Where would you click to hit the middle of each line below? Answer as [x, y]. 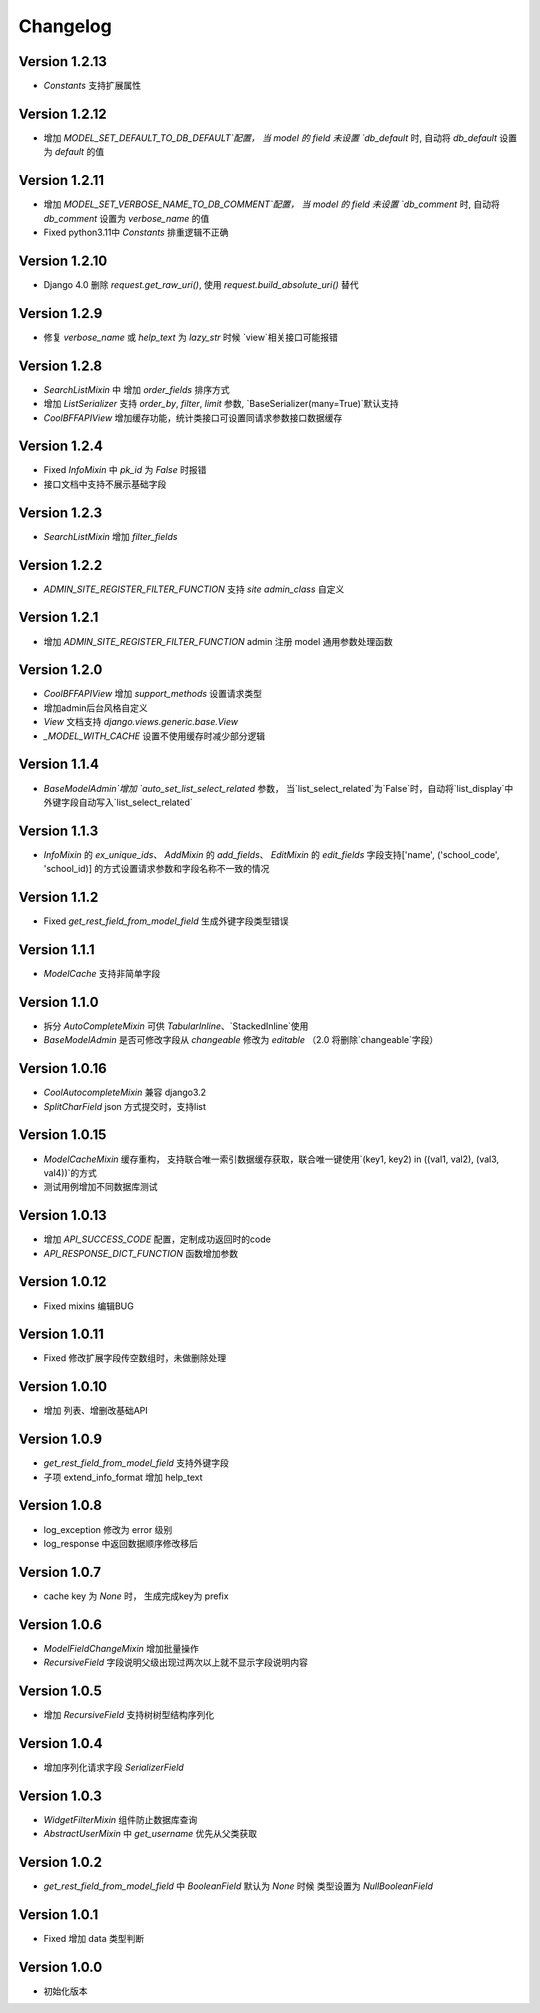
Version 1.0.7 [60, 1571]
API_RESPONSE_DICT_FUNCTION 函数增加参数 [141, 1253]
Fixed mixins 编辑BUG [88, 1306]
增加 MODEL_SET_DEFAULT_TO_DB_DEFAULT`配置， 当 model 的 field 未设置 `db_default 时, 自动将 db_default [270, 137]
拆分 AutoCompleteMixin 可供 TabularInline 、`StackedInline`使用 [176, 1026]
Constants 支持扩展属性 [92, 86]
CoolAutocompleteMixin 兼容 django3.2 [125, 1092]
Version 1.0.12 [62, 1281]
